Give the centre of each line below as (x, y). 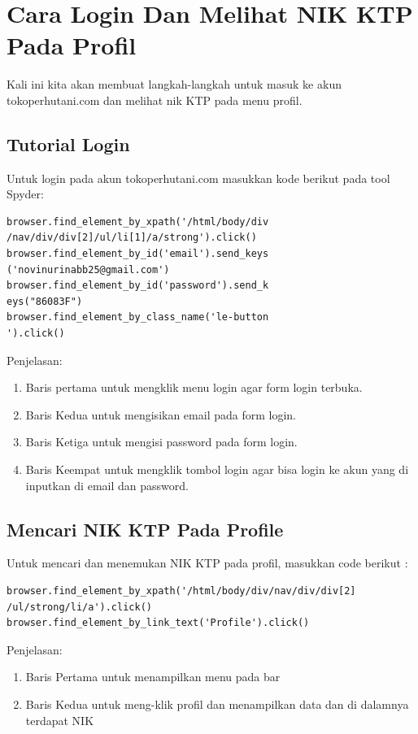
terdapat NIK (60, 720)
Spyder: (25, 194)
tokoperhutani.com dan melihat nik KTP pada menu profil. (155, 100)
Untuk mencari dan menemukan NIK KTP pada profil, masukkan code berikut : (207, 563)
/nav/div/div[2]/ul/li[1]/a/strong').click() (132, 238)
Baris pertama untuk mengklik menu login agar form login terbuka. (194, 387)
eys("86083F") (45, 301)
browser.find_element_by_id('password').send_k (138, 286)
